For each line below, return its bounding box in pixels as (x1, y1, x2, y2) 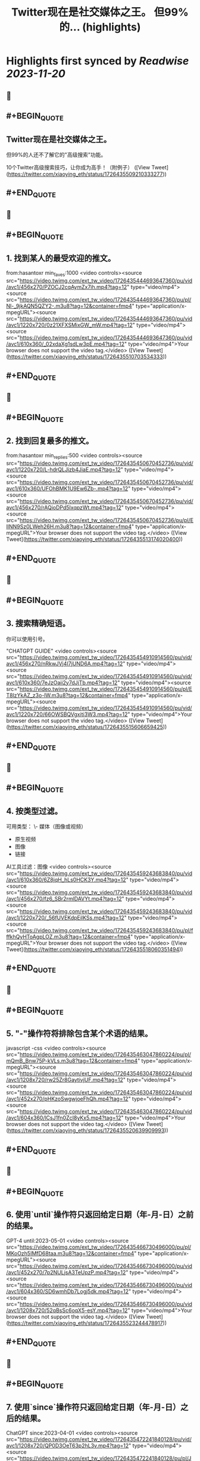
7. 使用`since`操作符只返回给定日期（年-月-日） (6, 1402, 181, 1412)
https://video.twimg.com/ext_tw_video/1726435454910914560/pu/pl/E (20, 685, 192, 692)
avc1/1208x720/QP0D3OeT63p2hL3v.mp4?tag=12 (6, 1442, 129, 1449)
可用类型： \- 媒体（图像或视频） (6, 823, 86, 830)
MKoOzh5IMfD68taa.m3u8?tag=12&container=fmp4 (6, 1249, 135, 1257)
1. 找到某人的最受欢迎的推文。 (6, 253, 116, 263)
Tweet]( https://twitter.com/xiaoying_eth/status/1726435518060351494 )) (6, 946, 183, 953)
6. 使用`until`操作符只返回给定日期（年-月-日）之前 (6, 1209, 194, 1220)
